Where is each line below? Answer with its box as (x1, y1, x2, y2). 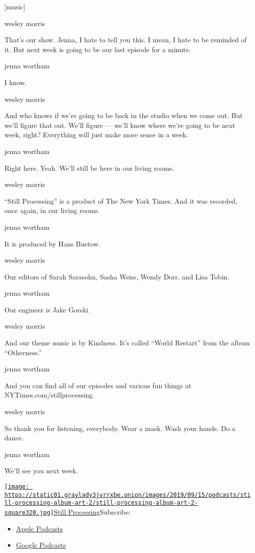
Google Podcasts (16, 540, 66, 550)
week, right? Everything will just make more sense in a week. (4, 129, 188, 140)
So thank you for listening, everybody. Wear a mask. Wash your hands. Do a (4, 423, 236, 433)
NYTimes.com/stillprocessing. (4, 390, 95, 400)
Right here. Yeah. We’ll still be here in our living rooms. (4, 162, 174, 173)
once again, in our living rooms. (4, 205, 100, 215)
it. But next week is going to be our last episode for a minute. (4, 44, 191, 54)
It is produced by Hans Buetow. (4, 238, 101, 248)
